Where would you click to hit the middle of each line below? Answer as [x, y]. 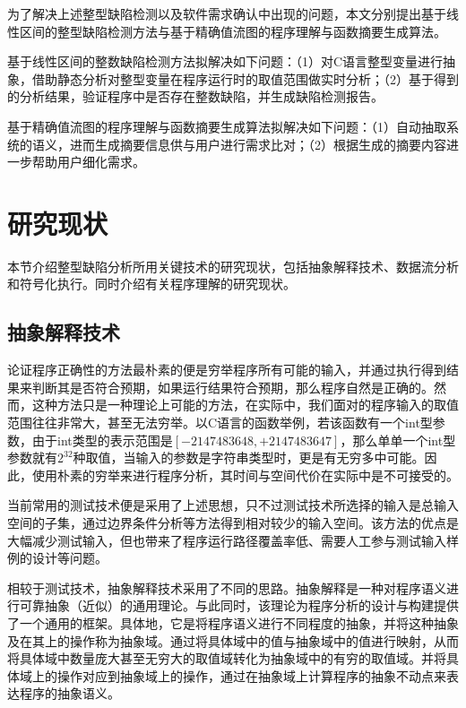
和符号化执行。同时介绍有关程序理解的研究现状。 [151, 284]
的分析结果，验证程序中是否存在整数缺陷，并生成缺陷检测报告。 [195, 96]
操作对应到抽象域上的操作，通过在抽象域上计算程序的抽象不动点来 [251, 675]
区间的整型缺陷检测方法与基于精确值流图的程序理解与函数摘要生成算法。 [233, 31]
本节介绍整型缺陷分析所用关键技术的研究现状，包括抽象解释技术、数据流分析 [233, 266]
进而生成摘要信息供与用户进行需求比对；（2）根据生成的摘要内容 [258, 144]
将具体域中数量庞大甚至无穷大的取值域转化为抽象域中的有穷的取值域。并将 [227, 658]
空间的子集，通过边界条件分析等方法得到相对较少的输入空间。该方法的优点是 [233, 523]
